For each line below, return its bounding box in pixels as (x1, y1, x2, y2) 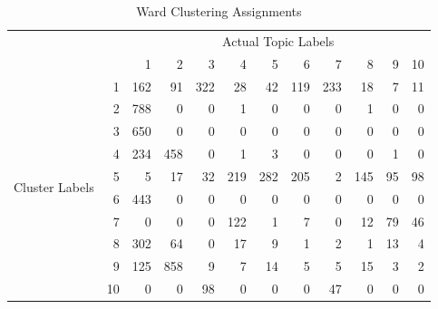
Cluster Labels (14, 178, 94, 197)
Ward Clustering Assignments (136, 2, 302, 20)
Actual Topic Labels (222, 31, 335, 50)
